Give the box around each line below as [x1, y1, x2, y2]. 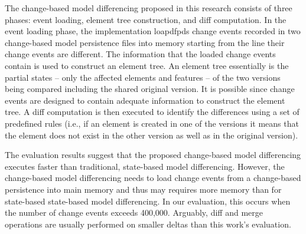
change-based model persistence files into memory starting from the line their [5, 36, 285, 48]
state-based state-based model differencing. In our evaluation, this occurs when [5, 195, 291, 207]
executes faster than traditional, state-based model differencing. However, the [5, 160, 285, 172]
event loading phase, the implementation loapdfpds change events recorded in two [5, 25, 301, 37]
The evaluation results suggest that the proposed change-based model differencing [5, 149, 301, 161]
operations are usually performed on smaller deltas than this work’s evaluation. [5, 217, 291, 230]
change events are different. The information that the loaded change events [5, 48, 276, 60]
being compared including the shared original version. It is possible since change [5, 83, 295, 95]
